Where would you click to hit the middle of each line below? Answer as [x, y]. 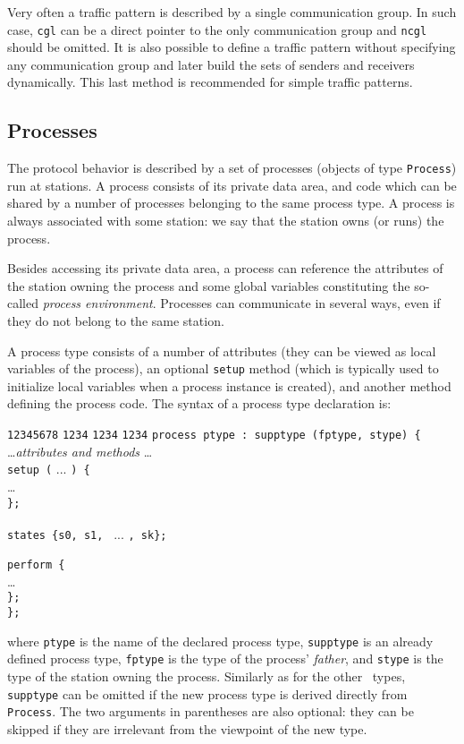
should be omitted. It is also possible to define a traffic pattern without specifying [232, 47]
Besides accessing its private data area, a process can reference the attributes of [225, 268]
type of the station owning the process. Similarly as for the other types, [207, 676]
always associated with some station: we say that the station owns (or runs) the [226, 221]
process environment [97, 303]
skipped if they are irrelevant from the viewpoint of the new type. [187, 728]
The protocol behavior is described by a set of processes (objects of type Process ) [232, 168]
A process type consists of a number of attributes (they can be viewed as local [222, 351]
